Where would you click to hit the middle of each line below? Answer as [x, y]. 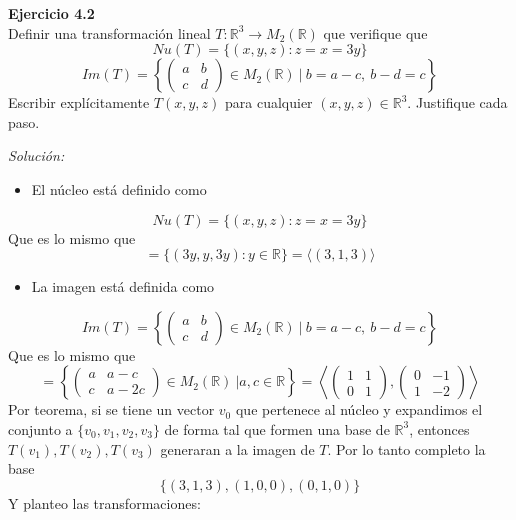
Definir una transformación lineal [109, 32]
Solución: [36, 155]
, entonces [439, 428]
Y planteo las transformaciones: [104, 502]
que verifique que [375, 32]
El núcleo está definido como [119, 188]
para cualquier [268, 102]
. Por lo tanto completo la [406, 448]
